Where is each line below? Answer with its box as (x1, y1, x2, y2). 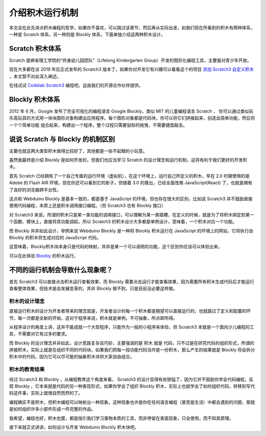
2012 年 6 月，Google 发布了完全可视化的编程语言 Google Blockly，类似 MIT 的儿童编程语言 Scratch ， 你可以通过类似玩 (9, 108, 254, 114)
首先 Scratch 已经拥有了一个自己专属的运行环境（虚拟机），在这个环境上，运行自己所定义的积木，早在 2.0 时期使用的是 (9, 173, 250, 179)
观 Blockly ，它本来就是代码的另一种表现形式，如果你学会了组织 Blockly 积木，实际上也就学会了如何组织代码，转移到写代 (9, 383, 255, 389)
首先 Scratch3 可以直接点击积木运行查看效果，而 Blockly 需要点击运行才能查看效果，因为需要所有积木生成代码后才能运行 (9, 279, 255, 285)
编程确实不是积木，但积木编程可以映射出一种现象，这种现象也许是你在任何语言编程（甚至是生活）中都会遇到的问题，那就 (9, 399, 255, 405)
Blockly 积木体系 (9, 95, 60, 104)
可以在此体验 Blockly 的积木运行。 (9, 253, 78, 258)
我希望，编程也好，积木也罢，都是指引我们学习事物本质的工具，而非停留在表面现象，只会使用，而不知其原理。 (9, 415, 233, 421)
